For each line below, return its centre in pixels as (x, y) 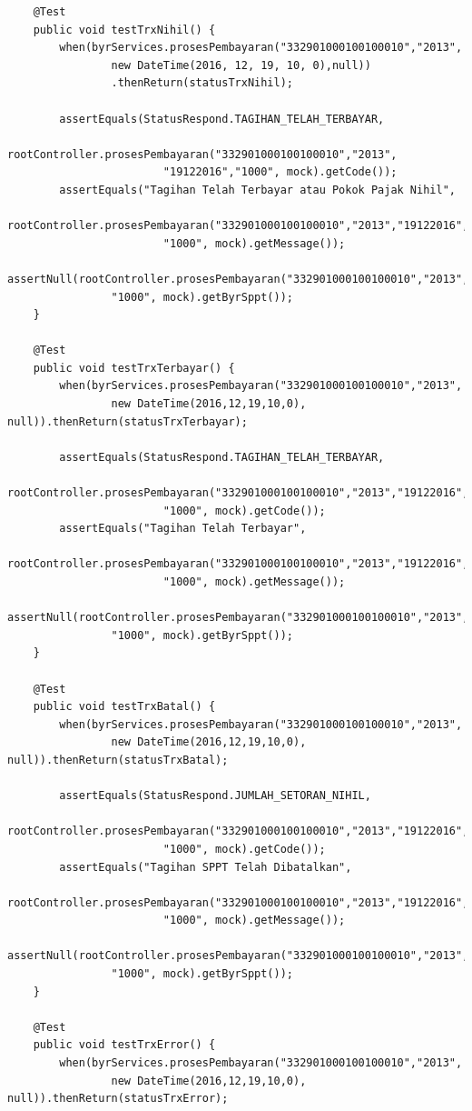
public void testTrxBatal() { (124, 707)
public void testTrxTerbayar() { (134, 368)
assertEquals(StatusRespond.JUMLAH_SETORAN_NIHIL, (215, 796)
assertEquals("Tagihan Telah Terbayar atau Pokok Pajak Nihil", (257, 190)
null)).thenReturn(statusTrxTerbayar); (128, 421)
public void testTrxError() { (124, 1045)
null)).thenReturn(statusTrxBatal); (118, 760)
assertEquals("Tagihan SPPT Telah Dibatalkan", (206, 867)
